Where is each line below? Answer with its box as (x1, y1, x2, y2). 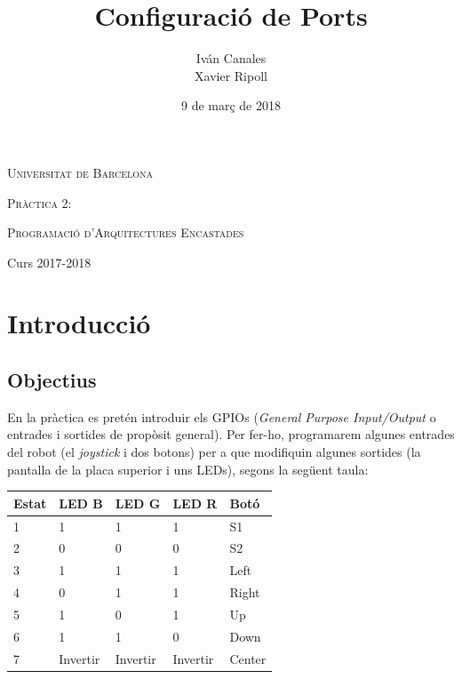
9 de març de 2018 (180, 96, 281, 115)
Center (229, 649, 267, 667)
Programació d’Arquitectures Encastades (7, 223, 244, 242)
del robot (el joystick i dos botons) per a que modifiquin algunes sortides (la (7, 443, 421, 461)
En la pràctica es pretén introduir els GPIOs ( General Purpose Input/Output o (7, 407, 436, 426)
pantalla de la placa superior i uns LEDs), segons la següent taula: (7, 459, 369, 478)
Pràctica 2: (7, 193, 72, 212)
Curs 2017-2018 (7, 252, 92, 271)
